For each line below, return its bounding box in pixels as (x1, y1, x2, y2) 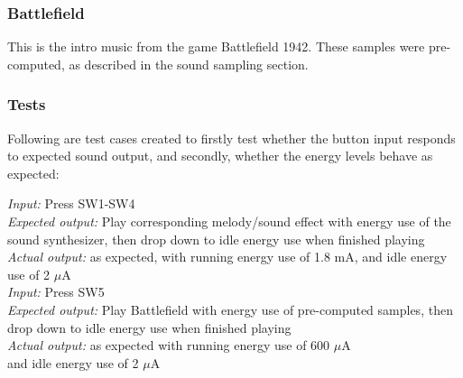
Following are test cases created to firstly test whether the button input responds (7, 128, 456, 147)
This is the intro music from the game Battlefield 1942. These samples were (7, 37, 425, 56)
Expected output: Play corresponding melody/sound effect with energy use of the (7, 212, 451, 230)
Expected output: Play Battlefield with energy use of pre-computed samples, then (7, 300, 453, 318)
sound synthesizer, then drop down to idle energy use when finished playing (7, 229, 425, 248)
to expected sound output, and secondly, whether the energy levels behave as (7, 146, 433, 165)
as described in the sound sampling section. (69, 54, 309, 73)
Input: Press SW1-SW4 (7, 194, 135, 213)
